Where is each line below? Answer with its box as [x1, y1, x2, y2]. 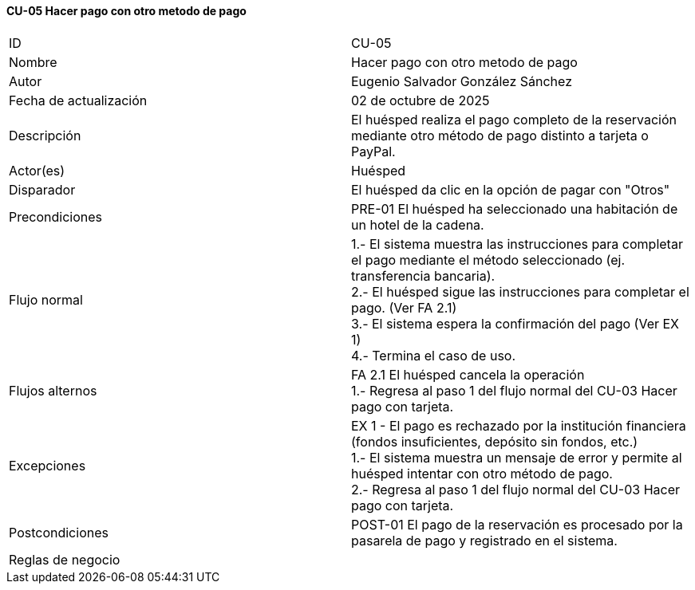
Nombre [9, 53, 57, 70]
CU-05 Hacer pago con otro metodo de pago [6, 4, 247, 18]
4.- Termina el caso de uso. [351, 347, 516, 364]
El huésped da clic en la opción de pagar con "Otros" [351, 181, 670, 198]
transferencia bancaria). [351, 267, 496, 284]
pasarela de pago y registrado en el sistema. [351, 532, 618, 549]
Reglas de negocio [9, 551, 120, 568]
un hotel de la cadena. [351, 216, 484, 233]
